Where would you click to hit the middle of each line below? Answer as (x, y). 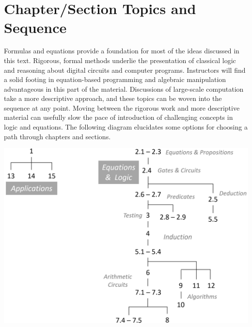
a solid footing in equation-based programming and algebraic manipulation (115, 79)
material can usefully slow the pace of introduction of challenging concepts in (118, 117)
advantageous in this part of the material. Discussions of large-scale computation (124, 89)
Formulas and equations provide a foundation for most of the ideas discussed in (122, 51)
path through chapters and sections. (57, 136)
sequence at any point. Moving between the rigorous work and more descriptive (122, 107)
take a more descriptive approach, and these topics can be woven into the (113, 98)
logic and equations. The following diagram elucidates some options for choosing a (126, 127)
